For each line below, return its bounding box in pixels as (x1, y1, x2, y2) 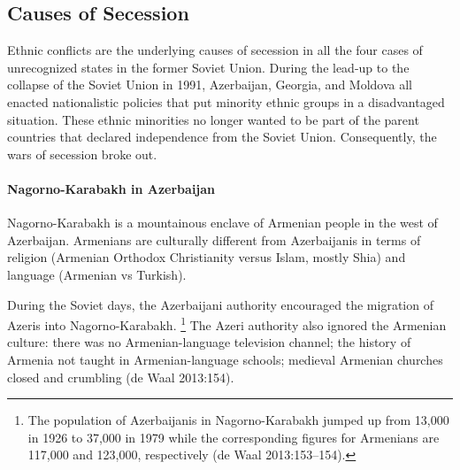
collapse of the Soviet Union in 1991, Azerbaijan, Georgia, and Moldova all (7, 75, 413, 94)
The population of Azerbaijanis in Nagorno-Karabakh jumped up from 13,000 (27, 411, 449, 429)
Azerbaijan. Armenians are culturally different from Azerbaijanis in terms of (7, 230, 421, 249)
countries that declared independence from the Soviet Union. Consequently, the (7, 127, 437, 146)
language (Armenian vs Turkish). (7, 265, 187, 283)
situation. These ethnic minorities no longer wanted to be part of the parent (7, 110, 419, 128)
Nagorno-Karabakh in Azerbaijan (7, 179, 216, 197)
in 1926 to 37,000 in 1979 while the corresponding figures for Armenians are (27, 428, 440, 446)
